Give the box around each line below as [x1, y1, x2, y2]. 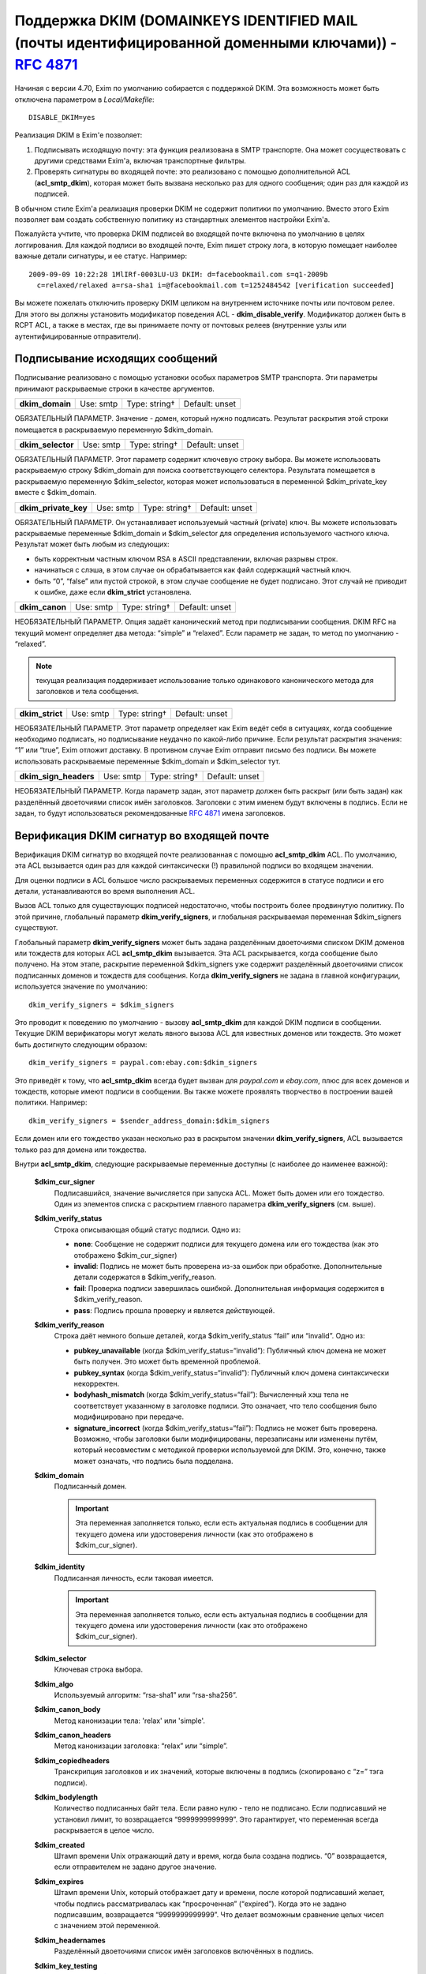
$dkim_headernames [34, 1935, 106, 1945]
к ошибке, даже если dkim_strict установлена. [34, 587, 192, 596]
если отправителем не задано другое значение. [54, 1862, 217, 1871]
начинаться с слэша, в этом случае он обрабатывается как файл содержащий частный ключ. [34, 565, 352, 575]
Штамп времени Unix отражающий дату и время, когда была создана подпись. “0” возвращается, [54, 1852, 387, 1860]
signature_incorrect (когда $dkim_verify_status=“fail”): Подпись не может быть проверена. [73, 1423, 378, 1432]
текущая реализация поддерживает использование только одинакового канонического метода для [35, 675, 374, 685]
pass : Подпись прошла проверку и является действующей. [73, 1305, 275, 1315]
